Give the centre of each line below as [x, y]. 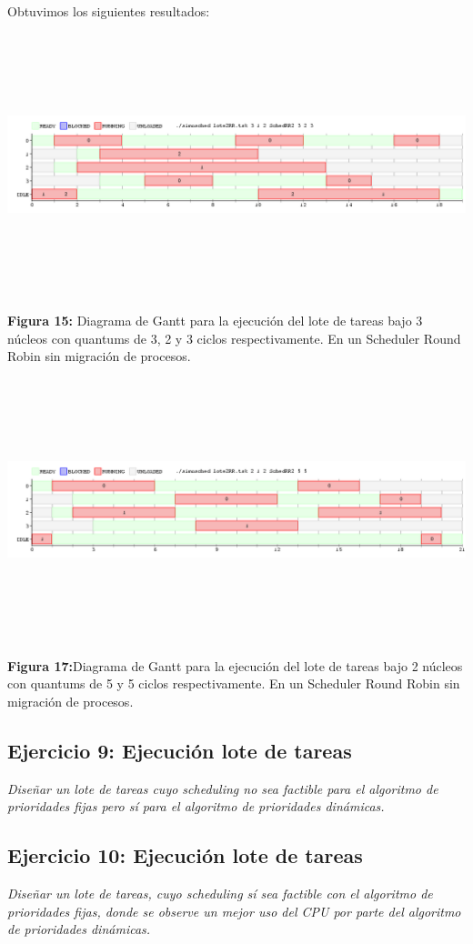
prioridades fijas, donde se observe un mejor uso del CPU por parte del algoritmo [234, 911]
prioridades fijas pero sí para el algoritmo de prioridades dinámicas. [196, 806]
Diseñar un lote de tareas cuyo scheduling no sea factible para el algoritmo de [223, 788]
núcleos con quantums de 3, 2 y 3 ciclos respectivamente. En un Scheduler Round [234, 338]
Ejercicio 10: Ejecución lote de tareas [185, 855]
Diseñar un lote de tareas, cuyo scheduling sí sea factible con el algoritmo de [220, 893]
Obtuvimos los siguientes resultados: [109, 11]
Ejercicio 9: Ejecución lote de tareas [180, 750]
